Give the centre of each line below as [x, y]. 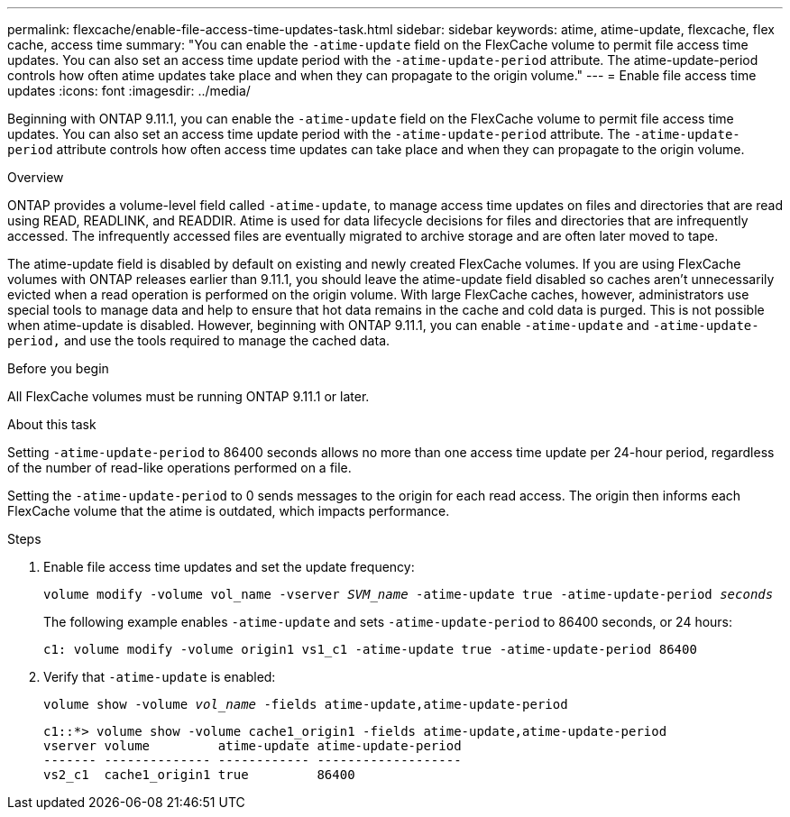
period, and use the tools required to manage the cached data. [199, 340]
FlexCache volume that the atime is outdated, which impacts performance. [229, 511]
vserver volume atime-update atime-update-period [253, 746]
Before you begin [58, 368]
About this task [52, 424]
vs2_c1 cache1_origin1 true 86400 [199, 775]
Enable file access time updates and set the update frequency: [229, 567]
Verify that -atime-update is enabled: [160, 677]
